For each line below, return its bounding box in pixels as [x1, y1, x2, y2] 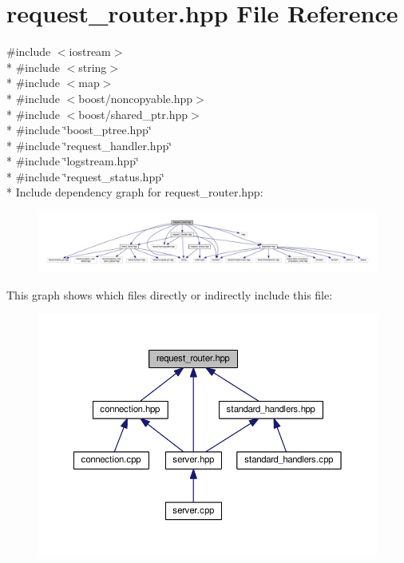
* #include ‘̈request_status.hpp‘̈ [6, 168, 164, 184]
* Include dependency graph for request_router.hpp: [6, 184, 263, 200]
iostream [69, 43, 111, 60]
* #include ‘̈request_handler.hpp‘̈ [6, 137, 172, 153]
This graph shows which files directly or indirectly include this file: [6, 286, 333, 303]
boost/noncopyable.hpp [78, 89, 193, 106]
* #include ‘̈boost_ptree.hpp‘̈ [6, 121, 152, 138]
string [78, 58, 107, 75]
